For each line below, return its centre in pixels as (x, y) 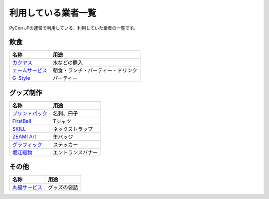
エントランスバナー (75, 152)
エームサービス (30, 71)
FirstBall (22, 121)
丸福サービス (27, 188)
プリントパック (30, 113)
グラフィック (27, 145)
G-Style (21, 78)
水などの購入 (68, 63)
